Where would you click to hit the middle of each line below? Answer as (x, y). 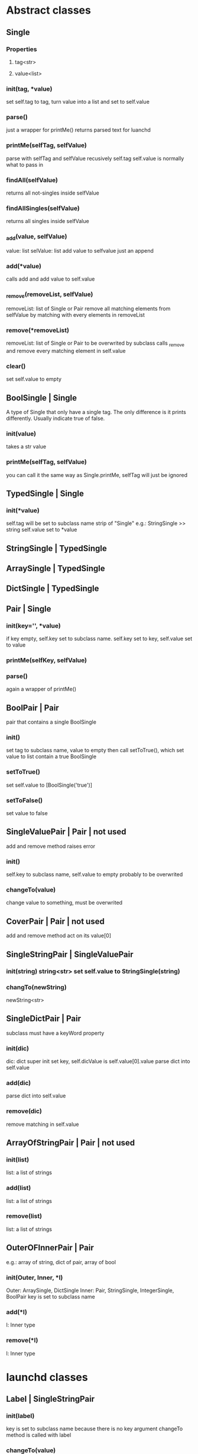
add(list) (19, 1188)
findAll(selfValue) (32, 180)
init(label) (20, 1416)
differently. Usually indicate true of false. (56, 418)
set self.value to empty (34, 379)
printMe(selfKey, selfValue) (47, 660)
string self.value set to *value (42, 530)
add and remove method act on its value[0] (59, 936)
